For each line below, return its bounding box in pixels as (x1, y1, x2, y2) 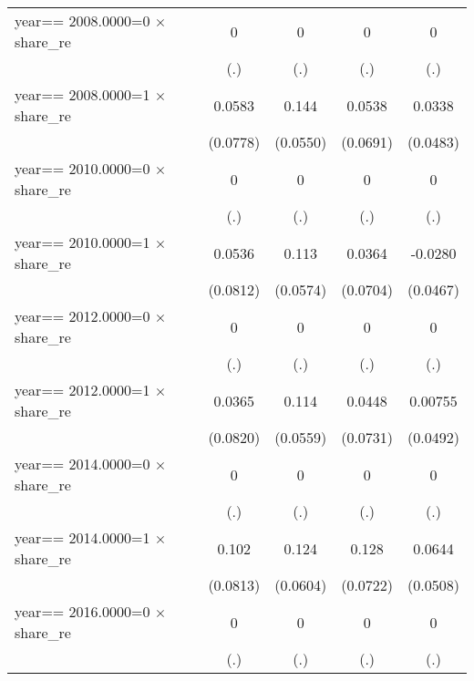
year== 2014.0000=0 (15, 453, 150, 474)
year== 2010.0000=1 (15, 232, 150, 253)
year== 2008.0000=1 (15, 84, 150, 105)
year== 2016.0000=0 (15, 601, 150, 622)
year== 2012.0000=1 (15, 379, 150, 400)
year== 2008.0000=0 (15, 10, 150, 31)
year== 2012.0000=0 (15, 305, 150, 326)
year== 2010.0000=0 (15, 158, 150, 179)
